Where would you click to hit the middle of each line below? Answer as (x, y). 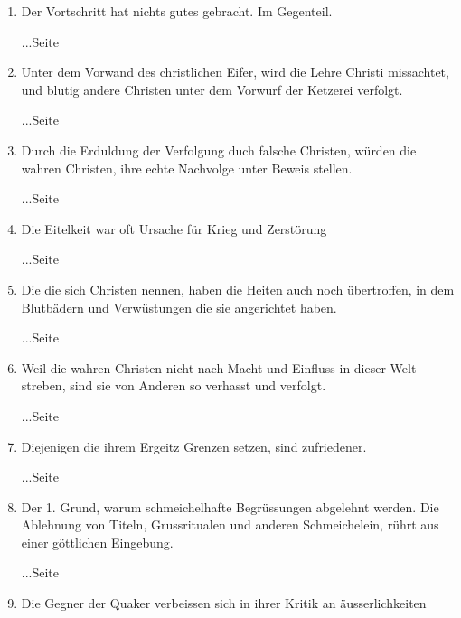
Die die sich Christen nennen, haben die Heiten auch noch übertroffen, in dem (238, 289)
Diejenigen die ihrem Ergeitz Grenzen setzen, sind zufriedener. (194, 446)
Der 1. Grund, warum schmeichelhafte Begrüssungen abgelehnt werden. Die (230, 506)
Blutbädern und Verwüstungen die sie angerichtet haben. (179, 307)
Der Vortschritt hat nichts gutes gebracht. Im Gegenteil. (177, 11)
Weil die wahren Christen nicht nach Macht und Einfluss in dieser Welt (219, 367)
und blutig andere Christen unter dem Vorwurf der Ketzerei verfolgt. (212, 89)
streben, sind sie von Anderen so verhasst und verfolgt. (174, 385)
